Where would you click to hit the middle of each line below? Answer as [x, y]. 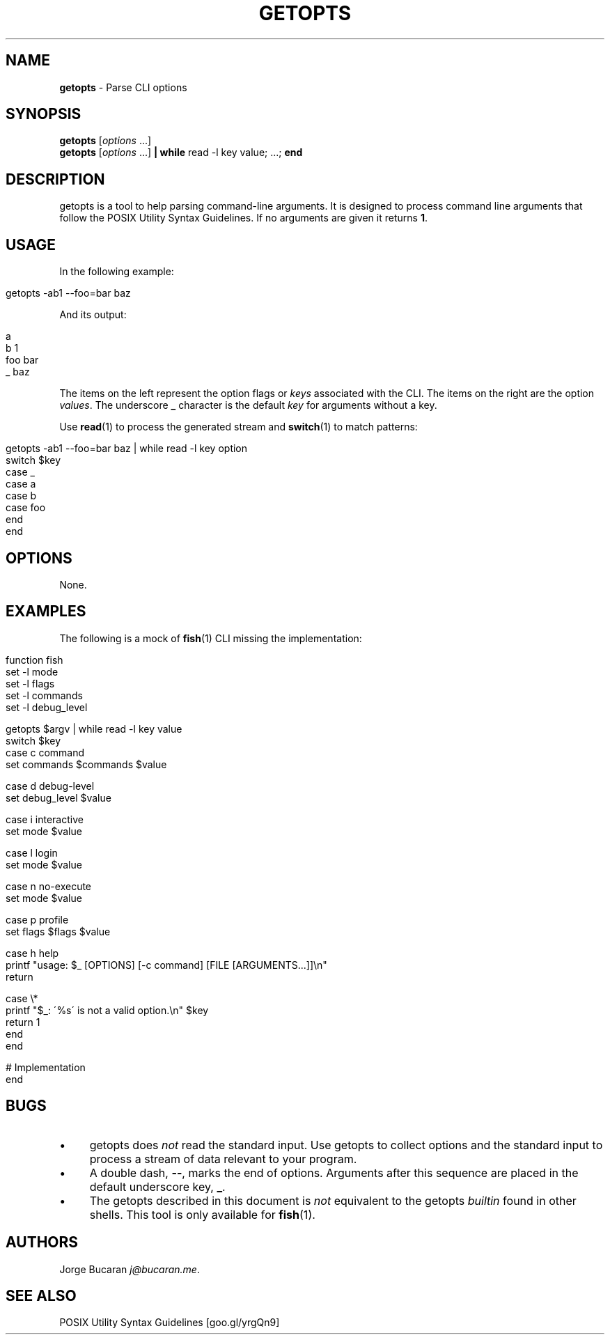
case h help [32, 953]
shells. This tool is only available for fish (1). [202, 1214]
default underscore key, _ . [157, 1186]
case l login [32, 852]
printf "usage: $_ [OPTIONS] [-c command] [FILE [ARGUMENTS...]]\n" [166, 965]
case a [21, 484]
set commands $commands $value [86, 764]
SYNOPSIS [44, 114]
